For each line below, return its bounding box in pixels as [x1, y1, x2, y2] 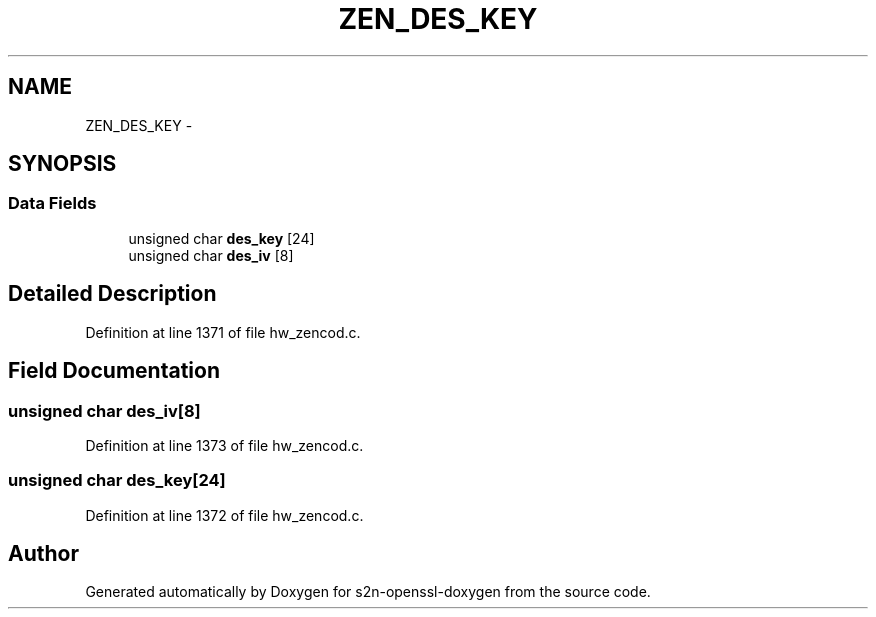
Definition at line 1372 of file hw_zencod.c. [85, 506, 364, 524]
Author [8, 541, 79, 567]
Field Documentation [8, 358, 220, 384]
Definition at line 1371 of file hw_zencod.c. [85, 323, 361, 341]
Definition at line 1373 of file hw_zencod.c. [85, 436, 364, 454]
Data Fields [8, 193, 97, 214]
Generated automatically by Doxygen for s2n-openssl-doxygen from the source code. [85, 583, 651, 601]
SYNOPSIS [8, 151, 117, 177]
